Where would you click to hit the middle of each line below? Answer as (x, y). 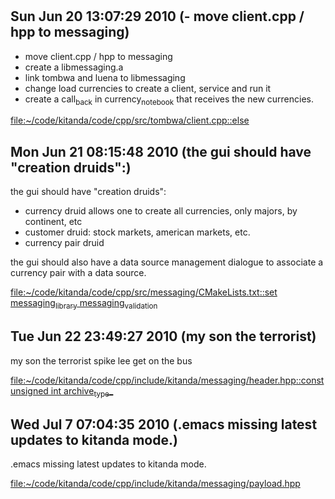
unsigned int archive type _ (62, 391)
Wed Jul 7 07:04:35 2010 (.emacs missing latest (164, 424)
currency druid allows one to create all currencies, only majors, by (161, 211)
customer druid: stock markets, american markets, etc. (137, 232)
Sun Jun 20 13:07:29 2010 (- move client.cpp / (157, 16)
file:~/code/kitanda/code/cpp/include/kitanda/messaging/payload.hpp (155, 484)
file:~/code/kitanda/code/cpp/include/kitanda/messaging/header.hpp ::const (167, 380)
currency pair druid (64, 243)
